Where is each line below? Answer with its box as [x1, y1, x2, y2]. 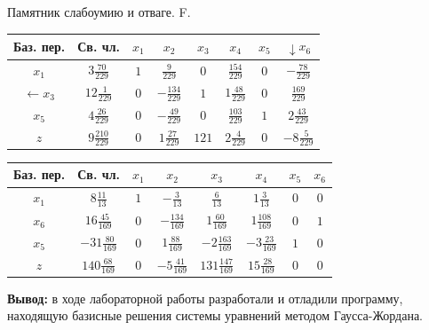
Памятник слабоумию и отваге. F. [7, 3, 191, 20]
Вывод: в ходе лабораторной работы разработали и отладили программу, [7, 288, 403, 307]
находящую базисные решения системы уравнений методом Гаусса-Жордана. [7, 306, 424, 325]
